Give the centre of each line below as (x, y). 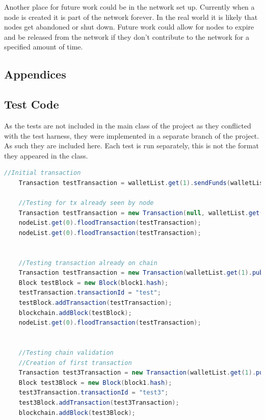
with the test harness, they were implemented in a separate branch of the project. (132, 135)
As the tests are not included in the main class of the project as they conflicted (128, 125)
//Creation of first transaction (75, 363)
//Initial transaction (43, 173)
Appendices (35, 74)
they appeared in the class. (46, 155)
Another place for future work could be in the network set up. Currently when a (129, 7)
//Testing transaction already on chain (88, 263)
